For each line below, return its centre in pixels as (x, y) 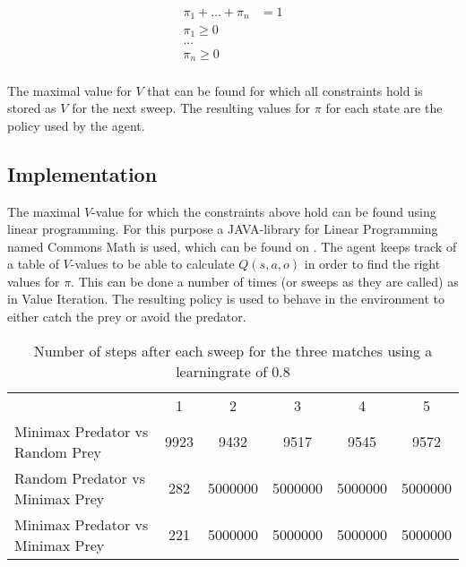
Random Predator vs (80, 477)
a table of (33, 264)
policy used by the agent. (76, 125)
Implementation (82, 173)
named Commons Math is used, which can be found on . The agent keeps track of (232, 246)
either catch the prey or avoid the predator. (127, 317)
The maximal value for (69, 90)
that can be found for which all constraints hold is (285, 90)
